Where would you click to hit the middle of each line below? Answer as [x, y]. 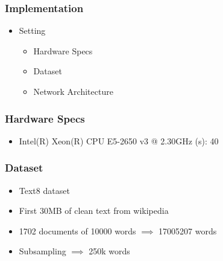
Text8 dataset [44, 190]
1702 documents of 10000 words [77, 230]
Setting [32, 31]
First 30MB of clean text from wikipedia [94, 211]
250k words [109, 251]
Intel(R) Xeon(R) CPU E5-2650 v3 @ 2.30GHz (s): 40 [119, 140]
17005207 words [188, 230]
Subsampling [42, 251]
